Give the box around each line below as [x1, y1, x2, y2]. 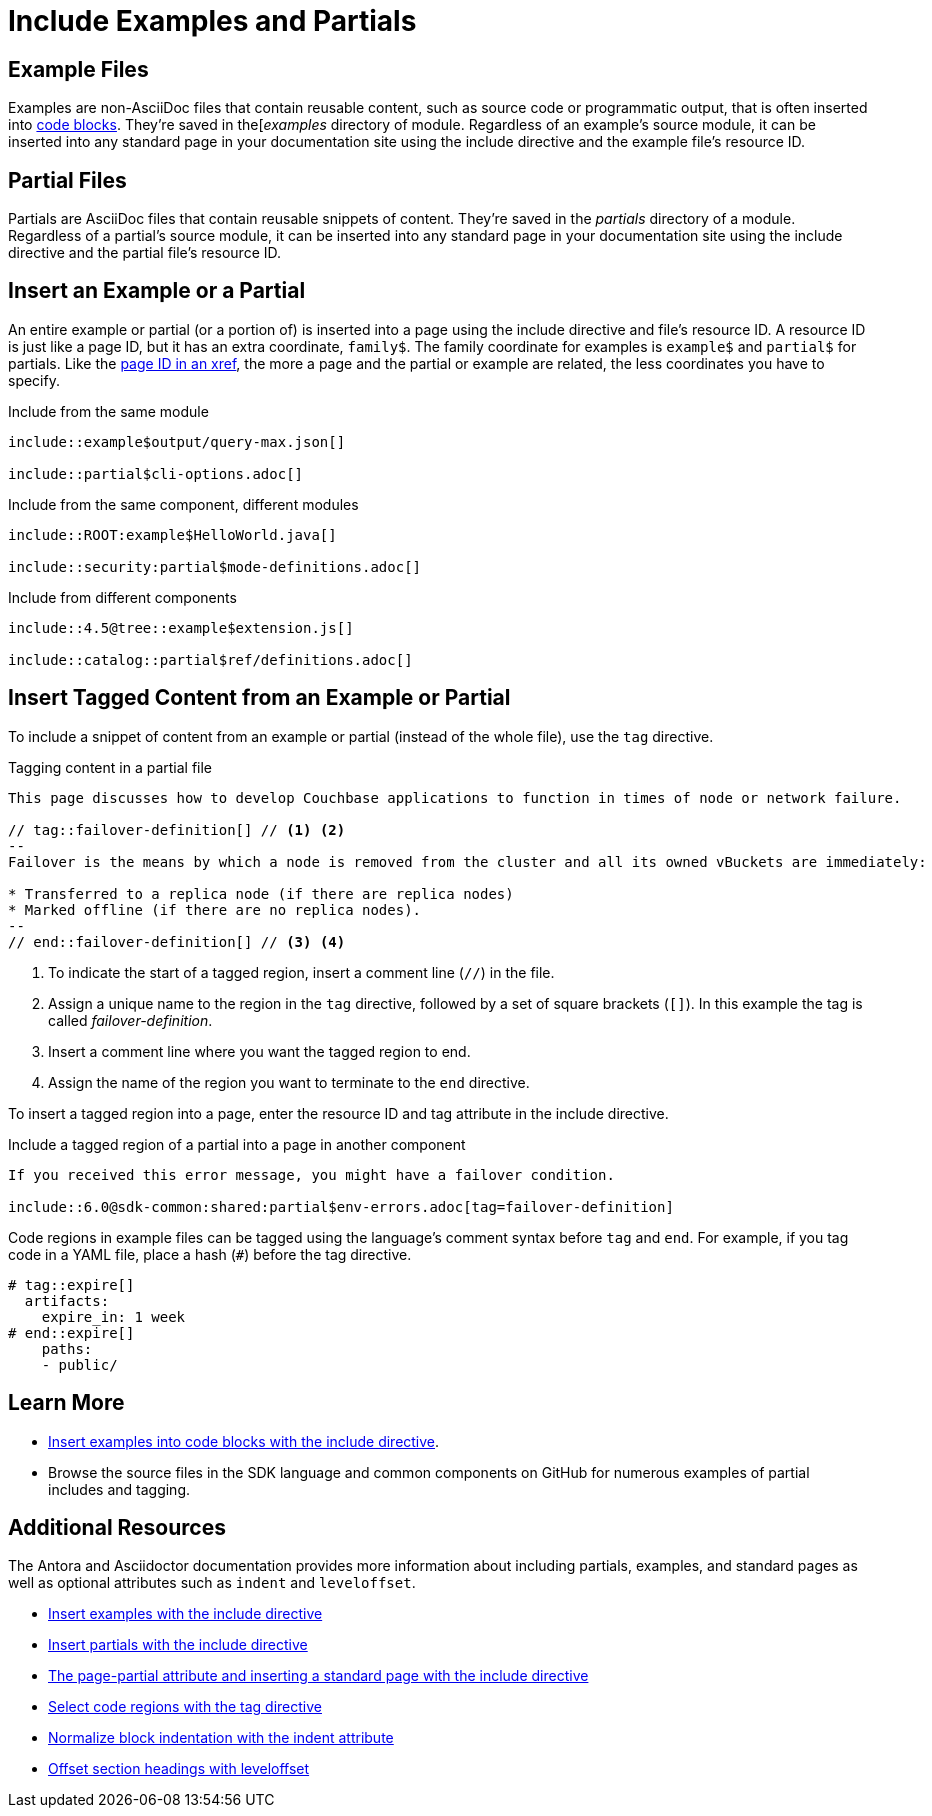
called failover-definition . [48, 1011, 213, 1029]
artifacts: [24, 1292, 110, 1309]
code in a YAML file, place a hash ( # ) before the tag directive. [8, 1245, 412, 1263]
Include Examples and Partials [8, 4, 417, 38]
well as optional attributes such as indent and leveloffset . [8, 1574, 416, 1592]
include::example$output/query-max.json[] [8, 433, 346, 450]
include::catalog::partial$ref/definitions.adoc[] [8, 651, 413, 668]
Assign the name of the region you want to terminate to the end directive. [48, 1073, 530, 1091]
